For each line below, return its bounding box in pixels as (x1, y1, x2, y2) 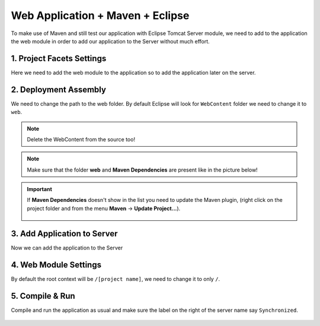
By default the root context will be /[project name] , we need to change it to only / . (11, 275, 220, 282)
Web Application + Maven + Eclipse (11, 9, 190, 22)
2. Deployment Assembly (11, 84, 107, 94)
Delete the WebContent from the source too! (27, 135, 136, 143)
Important (27, 186, 53, 193)
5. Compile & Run (11, 291, 75, 301)
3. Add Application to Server (11, 229, 118, 239)
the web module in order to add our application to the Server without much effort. (11, 37, 210, 45)
